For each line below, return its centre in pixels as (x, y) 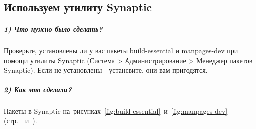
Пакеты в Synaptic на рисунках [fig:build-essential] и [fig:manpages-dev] (116, 110)
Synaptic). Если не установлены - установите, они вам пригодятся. (106, 70)
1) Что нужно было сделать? (53, 29)
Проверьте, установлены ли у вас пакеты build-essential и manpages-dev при (121, 50)
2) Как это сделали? (38, 89)
